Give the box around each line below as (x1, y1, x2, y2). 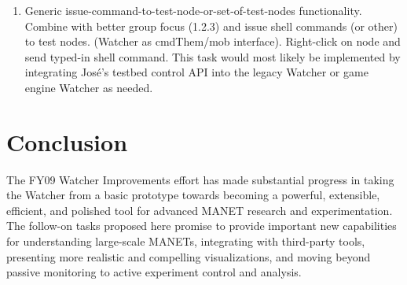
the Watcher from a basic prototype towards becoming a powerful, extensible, (6, 187, 380, 203)
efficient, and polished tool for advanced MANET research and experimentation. (6, 202, 393, 218)
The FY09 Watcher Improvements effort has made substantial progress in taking (6, 171, 394, 187)
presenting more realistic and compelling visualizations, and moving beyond (6, 248, 371, 265)
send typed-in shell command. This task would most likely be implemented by (24, 48, 401, 65)
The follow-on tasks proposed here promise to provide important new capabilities (6, 217, 397, 234)
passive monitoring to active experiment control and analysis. (6, 264, 302, 280)
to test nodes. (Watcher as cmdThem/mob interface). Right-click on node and (24, 33, 401, 50)
